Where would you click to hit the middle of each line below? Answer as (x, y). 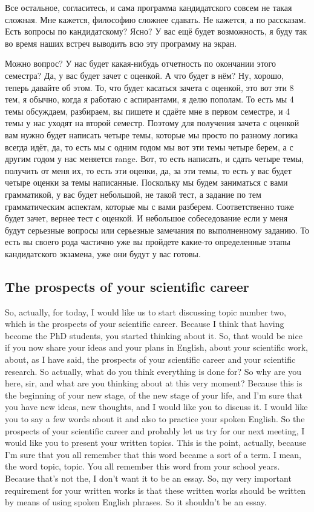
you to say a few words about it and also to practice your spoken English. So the (155, 419)
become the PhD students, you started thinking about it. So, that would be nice (154, 335)
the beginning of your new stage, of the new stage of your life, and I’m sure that (154, 395)
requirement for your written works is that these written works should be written (155, 490)
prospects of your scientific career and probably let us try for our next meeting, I (155, 430)
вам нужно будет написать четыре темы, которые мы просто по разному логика (152, 134)
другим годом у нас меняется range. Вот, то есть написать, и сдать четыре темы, (154, 159)
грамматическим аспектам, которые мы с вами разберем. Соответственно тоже (149, 206)
